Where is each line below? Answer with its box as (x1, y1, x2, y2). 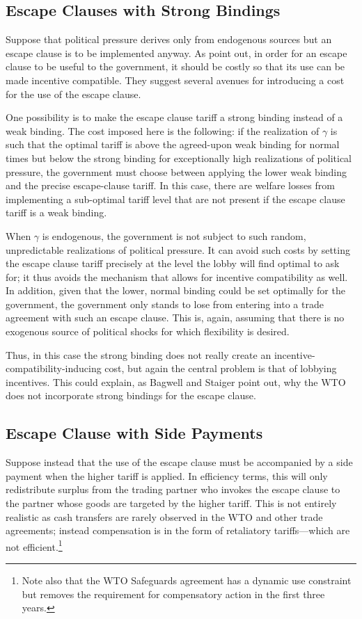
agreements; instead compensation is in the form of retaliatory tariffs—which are (6, 523, 350, 538)
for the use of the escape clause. (6, 86, 141, 101)
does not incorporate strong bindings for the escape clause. (6, 388, 256, 403)
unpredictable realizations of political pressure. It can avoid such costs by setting (6, 242, 350, 257)
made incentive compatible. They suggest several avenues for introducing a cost (6, 72, 345, 87)
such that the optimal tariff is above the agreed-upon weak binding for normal (6, 137, 340, 152)
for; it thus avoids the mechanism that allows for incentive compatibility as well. (6, 269, 348, 284)
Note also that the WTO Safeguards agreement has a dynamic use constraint (22, 573, 352, 588)
